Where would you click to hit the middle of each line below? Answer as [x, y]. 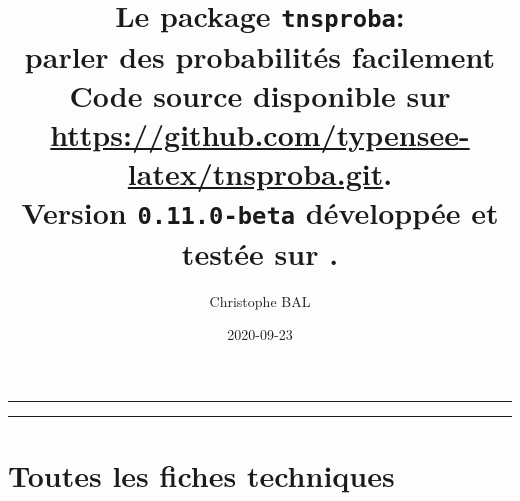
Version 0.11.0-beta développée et [260, 212]
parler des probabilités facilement [260, 55]
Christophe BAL [260, 300]
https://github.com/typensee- [260, 133]
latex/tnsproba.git [255, 173]
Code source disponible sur [260, 94]
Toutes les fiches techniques [201, 474]
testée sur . [260, 252]
